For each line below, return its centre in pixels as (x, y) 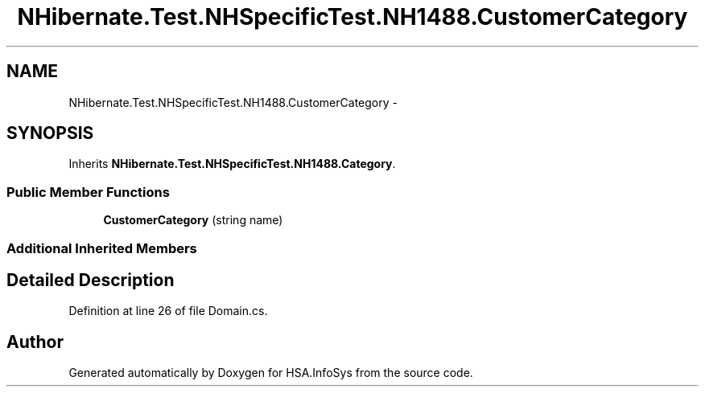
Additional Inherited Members (102, 248)
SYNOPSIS (50, 133)
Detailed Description (91, 280)
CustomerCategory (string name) (193, 220)
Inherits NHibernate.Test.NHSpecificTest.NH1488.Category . (232, 164)
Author (35, 342)
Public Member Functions (88, 192)
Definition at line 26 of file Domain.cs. (168, 311)
